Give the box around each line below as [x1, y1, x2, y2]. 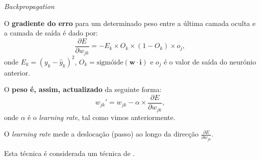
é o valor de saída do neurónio [163, 56, 256, 66]
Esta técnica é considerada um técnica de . [4, 148, 135, 158]
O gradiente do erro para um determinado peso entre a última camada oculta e [4, 17, 255, 28]
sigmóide [96, 58, 123, 66]
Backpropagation [4, 1, 55, 11]
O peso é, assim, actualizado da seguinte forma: [4, 84, 162, 94]
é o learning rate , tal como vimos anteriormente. [28, 111, 175, 122]
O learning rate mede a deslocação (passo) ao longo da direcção [4, 128, 199, 139]
